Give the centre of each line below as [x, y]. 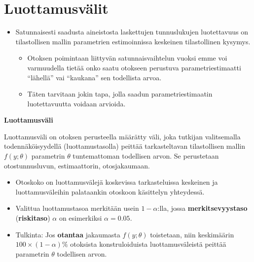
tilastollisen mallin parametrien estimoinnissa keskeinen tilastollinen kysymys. [133, 41]
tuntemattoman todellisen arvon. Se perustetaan [146, 156]
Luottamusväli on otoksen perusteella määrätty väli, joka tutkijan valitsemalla [122, 136]
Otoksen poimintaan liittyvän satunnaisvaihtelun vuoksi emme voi [127, 58]
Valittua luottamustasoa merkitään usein [77, 208]
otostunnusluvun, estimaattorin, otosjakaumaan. [77, 165]
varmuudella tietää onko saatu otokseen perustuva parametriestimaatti [134, 67]
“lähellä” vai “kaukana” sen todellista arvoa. [94, 77]
